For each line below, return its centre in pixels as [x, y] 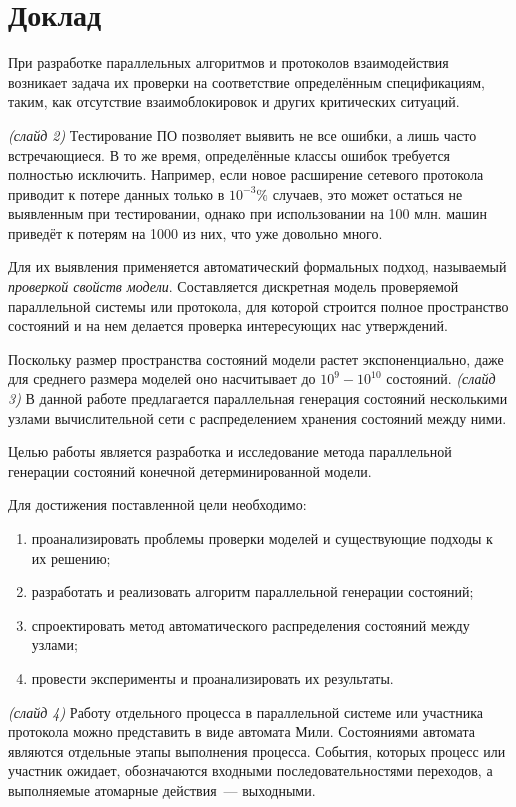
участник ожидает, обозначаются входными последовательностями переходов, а [250, 770]
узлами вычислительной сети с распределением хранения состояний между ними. [257, 417]
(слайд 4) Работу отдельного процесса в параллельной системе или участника [245, 711]
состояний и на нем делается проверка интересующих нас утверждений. [228, 325]
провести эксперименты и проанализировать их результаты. [212, 677]
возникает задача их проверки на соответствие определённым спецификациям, [246, 81]
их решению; [71, 557]
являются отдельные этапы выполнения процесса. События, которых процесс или [257, 750]
